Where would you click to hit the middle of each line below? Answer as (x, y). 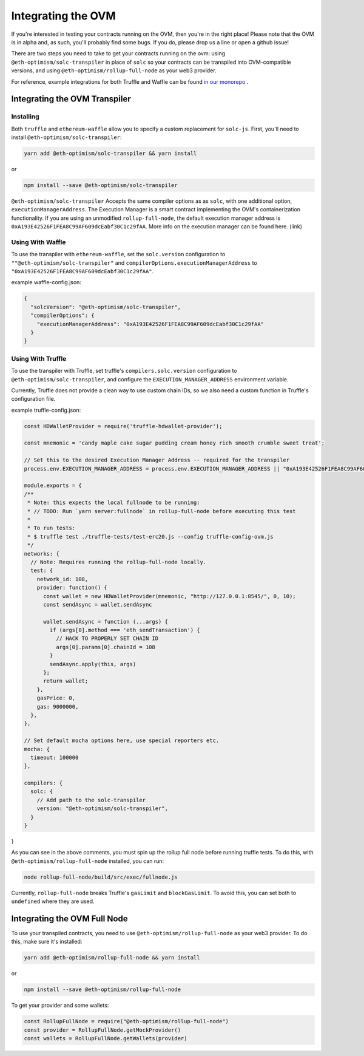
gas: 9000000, (58, 707)
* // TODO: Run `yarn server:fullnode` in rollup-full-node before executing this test (162, 511)
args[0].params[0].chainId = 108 (106, 647)
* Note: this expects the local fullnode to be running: (114, 503)
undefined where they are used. (53, 901)
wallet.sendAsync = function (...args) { (106, 622)
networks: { (42, 554)
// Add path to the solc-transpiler (91, 800)
